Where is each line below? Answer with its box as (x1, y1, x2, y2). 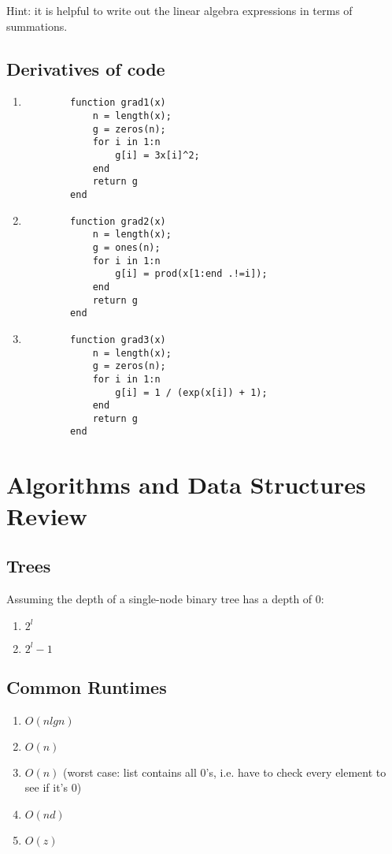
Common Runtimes (6, 674, 167, 699)
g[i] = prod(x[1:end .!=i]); (115, 268, 268, 280)
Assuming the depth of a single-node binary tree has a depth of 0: (6, 590, 324, 606)
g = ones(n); (92, 241, 161, 253)
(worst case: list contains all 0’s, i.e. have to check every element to (63, 763, 386, 780)
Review (6, 499, 87, 531)
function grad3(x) (70, 334, 166, 345)
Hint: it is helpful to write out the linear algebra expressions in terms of (6, 2, 353, 18)
